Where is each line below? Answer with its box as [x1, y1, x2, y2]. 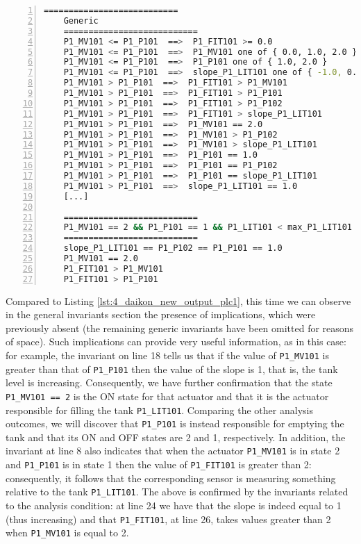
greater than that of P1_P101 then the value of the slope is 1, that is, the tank [6, 361, 338, 376]
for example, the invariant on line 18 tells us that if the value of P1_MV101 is [6, 348, 329, 362]
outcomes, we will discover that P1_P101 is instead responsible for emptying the [6, 416, 344, 431]
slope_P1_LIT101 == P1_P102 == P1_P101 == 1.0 [63, 243, 283, 254]
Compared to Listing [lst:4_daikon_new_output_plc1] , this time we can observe [6, 293, 351, 308]
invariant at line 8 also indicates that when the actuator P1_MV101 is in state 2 [6, 443, 340, 458]
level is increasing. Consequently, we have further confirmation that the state [6, 375, 333, 390]
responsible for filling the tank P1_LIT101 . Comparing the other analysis [6, 402, 313, 417]
